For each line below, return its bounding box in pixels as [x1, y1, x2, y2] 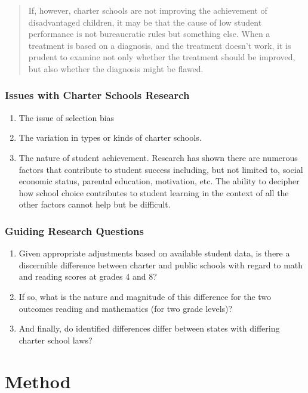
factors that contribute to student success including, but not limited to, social [19, 163, 303, 175]
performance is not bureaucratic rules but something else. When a [28, 27, 270, 40]
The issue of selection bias [19, 111, 115, 123]
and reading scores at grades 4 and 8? [19, 270, 157, 283]
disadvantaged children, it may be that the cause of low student [28, 16, 262, 28]
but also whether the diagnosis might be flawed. [28, 62, 204, 75]
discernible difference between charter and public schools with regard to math [19, 258, 303, 271]
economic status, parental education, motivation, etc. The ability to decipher [19, 175, 300, 187]
